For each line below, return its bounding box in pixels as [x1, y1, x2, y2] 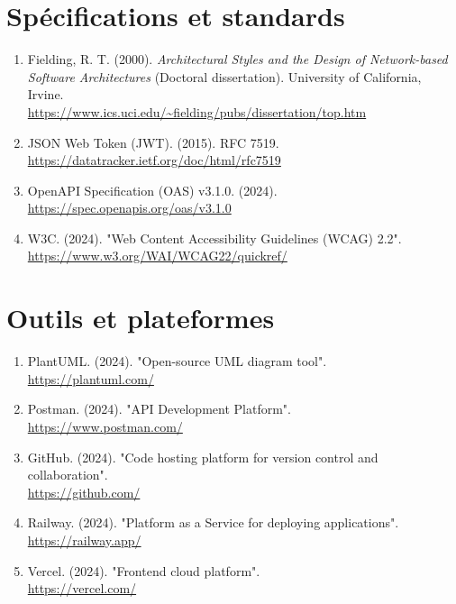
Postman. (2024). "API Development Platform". [27, 399, 291, 418]
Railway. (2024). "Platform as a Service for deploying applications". [27, 513, 399, 532]
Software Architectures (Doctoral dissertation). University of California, [27, 67, 422, 86]
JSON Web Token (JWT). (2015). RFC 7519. [27, 133, 279, 151]
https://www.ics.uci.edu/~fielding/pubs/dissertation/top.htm [27, 102, 367, 121]
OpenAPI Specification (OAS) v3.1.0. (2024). [27, 180, 278, 199]
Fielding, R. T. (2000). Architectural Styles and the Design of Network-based [27, 50, 448, 69]
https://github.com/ [27, 482, 141, 501]
